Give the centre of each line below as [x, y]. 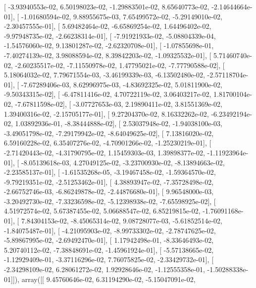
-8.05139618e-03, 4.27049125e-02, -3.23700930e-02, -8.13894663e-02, [123, 162]
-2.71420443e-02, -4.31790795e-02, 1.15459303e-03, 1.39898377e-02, [104, 152]
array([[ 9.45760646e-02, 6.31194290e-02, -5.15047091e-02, [108, 279]
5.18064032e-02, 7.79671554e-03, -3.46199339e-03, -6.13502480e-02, [104, 75]
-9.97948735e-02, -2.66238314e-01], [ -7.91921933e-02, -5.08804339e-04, [110, 36]
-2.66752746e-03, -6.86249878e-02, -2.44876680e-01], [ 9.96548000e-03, [109, 191]
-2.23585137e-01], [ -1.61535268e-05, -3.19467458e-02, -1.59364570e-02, [110, 172]
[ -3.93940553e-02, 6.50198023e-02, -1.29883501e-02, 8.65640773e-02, [107, 6]
